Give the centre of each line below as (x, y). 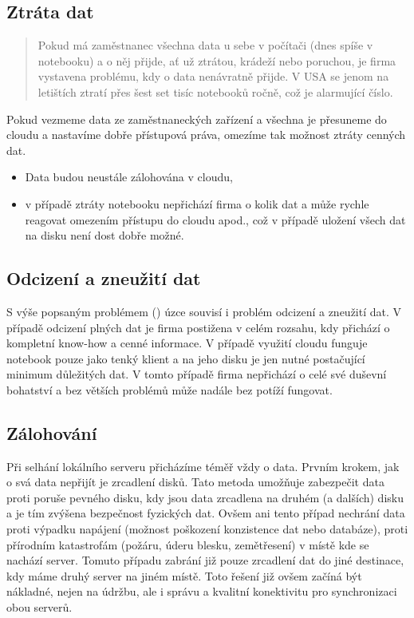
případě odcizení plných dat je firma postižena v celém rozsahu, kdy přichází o (198, 327)
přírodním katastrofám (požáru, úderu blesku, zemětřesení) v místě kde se (188, 544)
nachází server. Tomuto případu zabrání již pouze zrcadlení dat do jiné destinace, (205, 560)
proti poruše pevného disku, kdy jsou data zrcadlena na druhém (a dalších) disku (205, 497)
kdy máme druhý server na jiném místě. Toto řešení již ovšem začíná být (184, 575)
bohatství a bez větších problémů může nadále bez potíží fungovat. (170, 389)
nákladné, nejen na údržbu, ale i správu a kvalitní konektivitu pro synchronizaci (202, 591)
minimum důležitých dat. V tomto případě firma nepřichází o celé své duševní (197, 374)
